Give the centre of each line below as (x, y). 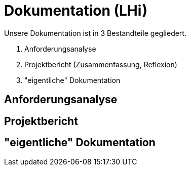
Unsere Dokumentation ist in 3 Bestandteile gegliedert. (95, 33)
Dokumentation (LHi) (76, 11)
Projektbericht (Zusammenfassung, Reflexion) (101, 64)
